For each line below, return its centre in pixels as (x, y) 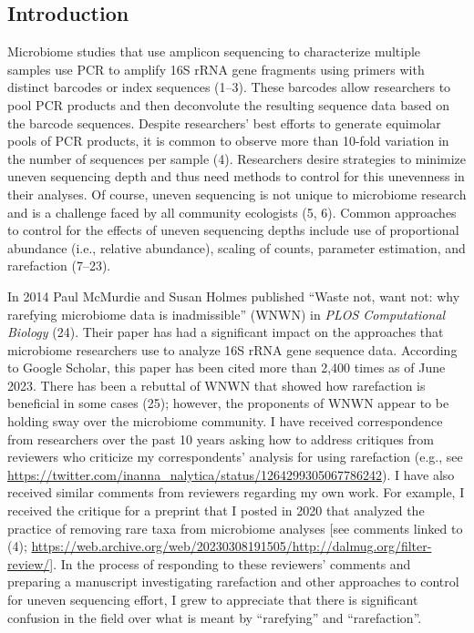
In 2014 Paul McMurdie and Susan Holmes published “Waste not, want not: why (234, 296)
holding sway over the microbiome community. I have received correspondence (225, 421)
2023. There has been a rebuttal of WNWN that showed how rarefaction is (216, 385)
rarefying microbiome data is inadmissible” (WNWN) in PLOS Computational (227, 314)
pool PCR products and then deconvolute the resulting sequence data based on (228, 104)
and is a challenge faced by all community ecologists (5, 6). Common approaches (232, 212)
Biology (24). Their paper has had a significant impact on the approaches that (226, 332)
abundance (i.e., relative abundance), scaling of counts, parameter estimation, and (237, 247)
